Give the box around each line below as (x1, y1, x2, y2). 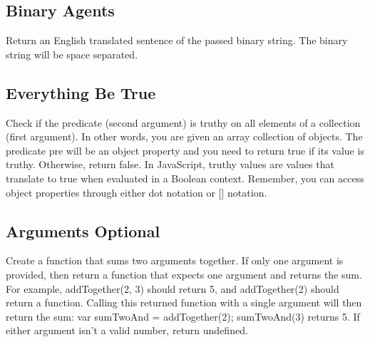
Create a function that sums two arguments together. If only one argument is (6, 253, 344, 268)
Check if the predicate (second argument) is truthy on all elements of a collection (6, 115, 361, 130)
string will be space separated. (6, 46, 138, 61)
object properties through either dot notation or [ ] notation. (6, 185, 267, 199)
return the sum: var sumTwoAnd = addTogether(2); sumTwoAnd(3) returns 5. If (6, 309, 360, 323)
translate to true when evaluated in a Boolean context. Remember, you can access (6, 170, 364, 185)
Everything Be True (6, 81, 156, 103)
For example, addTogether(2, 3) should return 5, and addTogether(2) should (6, 281, 339, 296)
